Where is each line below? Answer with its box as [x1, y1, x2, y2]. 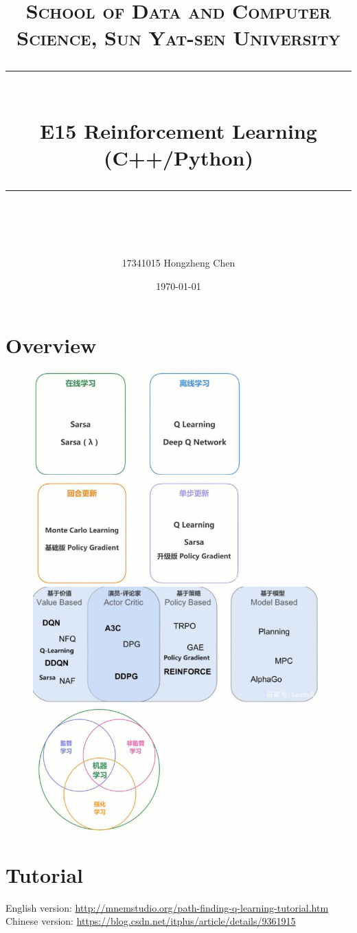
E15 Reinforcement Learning [40, 116, 317, 144]
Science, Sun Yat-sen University [16, 23, 341, 52]
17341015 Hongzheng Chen [122, 256, 235, 270]
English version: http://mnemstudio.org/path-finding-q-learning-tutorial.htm [5, 900, 329, 914]
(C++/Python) [104, 143, 253, 171]
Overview [5, 330, 97, 359]
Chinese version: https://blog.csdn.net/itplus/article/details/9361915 [5, 914, 296, 928]
